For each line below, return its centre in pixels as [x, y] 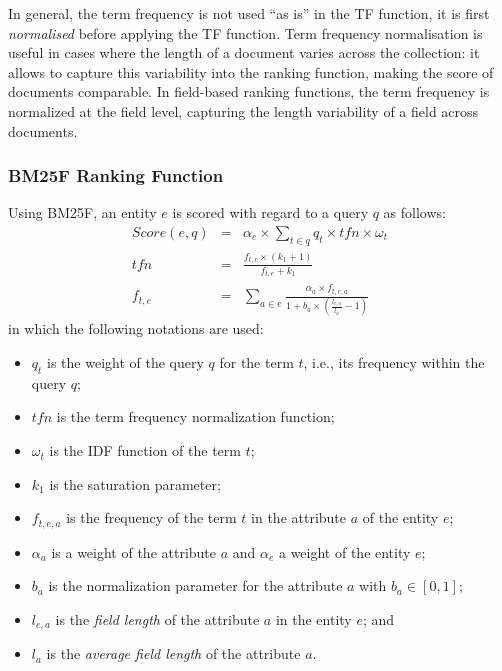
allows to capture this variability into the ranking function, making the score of [251, 71]
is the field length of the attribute [157, 618]
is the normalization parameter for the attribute [195, 585]
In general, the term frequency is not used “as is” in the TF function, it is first [249, 13]
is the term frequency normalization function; [195, 416]
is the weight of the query [125, 362]
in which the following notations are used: [136, 328]
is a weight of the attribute [134, 551]
